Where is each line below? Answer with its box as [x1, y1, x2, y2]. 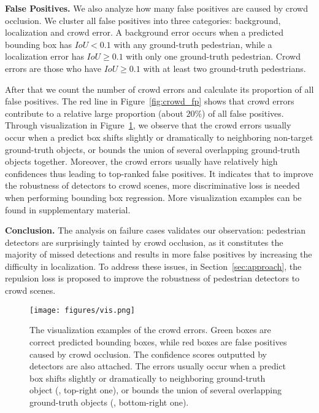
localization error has [5, 50, 84, 63]
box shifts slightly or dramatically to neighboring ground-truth [29, 371, 266, 384]
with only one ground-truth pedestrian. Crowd [126, 50, 301, 63]
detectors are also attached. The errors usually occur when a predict [29, 360, 286, 372]
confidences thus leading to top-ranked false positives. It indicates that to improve [5, 167, 313, 179]
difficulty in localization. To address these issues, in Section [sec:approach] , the [5, 259, 302, 272]
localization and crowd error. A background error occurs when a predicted [5, 26, 283, 39]
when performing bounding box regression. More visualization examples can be [5, 191, 302, 203]
